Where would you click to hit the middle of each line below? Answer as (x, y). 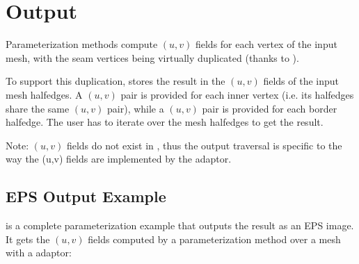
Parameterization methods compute (82, 44)
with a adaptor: (39, 253)
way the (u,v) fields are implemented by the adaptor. (119, 159)
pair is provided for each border (270, 108)
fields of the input (301, 81)
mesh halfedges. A (44, 94)
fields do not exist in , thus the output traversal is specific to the (204, 145)
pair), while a (136, 108)
